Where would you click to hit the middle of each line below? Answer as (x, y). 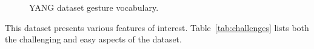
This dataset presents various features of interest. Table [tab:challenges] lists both (157, 27)
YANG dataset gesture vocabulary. (94, 7)
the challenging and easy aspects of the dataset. (93, 39)
